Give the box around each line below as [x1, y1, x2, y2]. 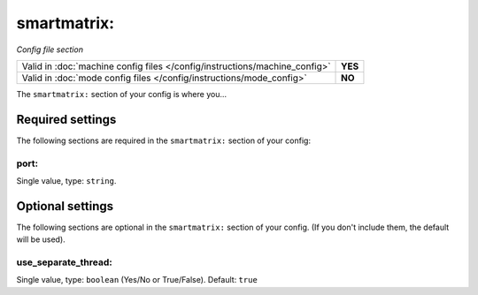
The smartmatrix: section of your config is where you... [16, 88, 227, 99]
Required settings [16, 111, 117, 127]
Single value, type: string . [16, 175, 117, 185]
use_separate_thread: [16, 256, 112, 269]
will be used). [16, 234, 66, 245]
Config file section [16, 44, 84, 55]
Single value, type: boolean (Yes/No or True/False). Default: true [16, 275, 258, 285]
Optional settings [16, 199, 114, 214]
